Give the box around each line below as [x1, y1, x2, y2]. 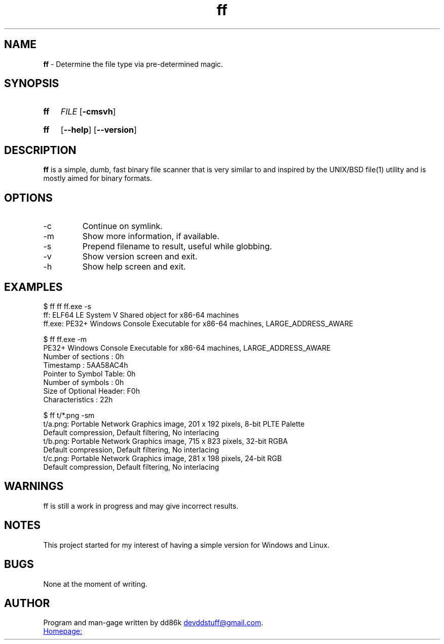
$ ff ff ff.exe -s [43, 301, 91, 311]
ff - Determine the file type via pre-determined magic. [43, 59, 223, 68]
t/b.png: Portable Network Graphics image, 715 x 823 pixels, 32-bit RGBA [43, 436, 288, 445]
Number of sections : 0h [43, 352, 124, 361]
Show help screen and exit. [82, 261, 186, 272]
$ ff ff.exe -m [43, 334, 87, 344]
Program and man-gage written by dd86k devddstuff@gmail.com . [43, 618, 264, 627]
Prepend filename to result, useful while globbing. [82, 241, 272, 252]
